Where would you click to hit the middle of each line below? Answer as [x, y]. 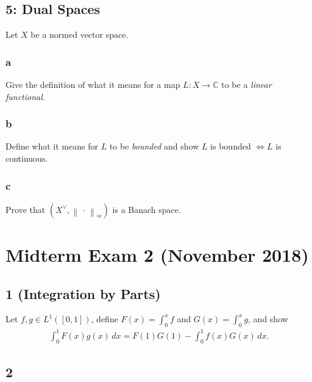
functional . [25, 96]
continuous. [27, 158]
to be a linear [246, 85]
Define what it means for [52, 146]
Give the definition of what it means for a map [93, 85]
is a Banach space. [147, 209]
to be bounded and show [154, 146]
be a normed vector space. [80, 34]
